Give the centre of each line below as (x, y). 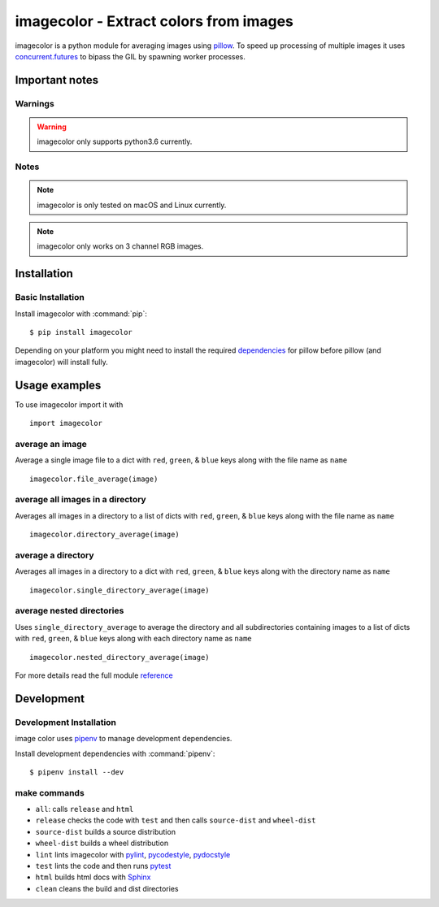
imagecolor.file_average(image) (94, 479)
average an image (51, 444)
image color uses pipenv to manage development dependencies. (124, 739)
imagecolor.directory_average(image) (105, 535)
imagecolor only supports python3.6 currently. (115, 141)
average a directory (54, 555)
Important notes (57, 80)
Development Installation (66, 722)
